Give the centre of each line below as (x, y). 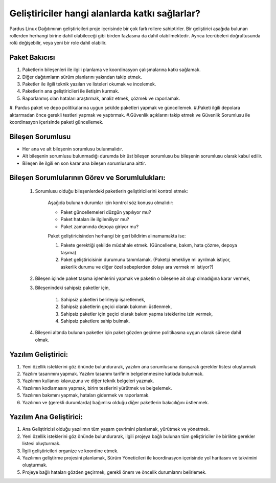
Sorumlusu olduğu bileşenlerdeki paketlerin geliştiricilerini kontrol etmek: (112, 191)
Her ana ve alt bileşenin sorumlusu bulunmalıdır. (73, 149)
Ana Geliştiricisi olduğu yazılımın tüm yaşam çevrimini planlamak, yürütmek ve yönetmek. (116, 429)
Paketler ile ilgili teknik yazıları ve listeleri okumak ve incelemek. (89, 84)
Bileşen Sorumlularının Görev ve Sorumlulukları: (87, 178)
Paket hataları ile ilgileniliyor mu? (95, 219)
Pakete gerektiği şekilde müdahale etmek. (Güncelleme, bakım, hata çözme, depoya (149, 245)
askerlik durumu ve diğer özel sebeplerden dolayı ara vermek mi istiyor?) (137, 267)
